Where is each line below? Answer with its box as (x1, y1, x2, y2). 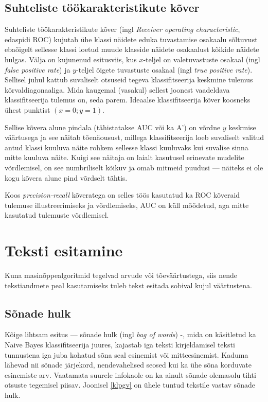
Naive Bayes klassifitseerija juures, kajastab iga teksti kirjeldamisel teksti (5, 339, 235, 349)
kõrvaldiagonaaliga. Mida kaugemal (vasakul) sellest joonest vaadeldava (5, 84, 230, 95)
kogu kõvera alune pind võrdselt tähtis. (5, 172, 128, 183)
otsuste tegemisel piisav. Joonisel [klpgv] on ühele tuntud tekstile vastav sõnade (5, 379, 255, 390)
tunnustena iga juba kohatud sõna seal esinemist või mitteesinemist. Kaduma (5, 349, 248, 360)
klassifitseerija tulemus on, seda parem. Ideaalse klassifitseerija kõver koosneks (5, 94, 251, 105)
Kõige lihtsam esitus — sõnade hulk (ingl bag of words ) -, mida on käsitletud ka (5, 329, 256, 340)
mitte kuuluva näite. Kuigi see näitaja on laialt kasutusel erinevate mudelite (5, 152, 244, 163)
